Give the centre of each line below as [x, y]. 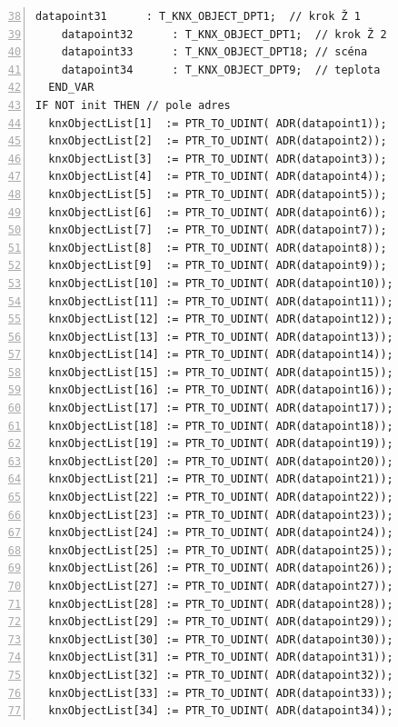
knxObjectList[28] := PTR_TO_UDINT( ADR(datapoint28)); [221, 604]
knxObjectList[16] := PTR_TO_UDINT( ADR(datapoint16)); [221, 390]
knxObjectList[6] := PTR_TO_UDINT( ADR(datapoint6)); [218, 212]
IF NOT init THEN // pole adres [133, 105]
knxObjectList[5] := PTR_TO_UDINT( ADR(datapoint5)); [218, 194]
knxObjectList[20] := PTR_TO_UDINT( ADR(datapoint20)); [221, 461]
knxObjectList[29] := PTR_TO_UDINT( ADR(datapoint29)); [221, 622]
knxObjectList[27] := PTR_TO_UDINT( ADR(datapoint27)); [221, 586]
